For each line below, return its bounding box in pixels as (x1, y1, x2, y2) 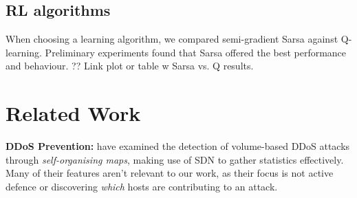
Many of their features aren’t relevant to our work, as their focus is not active (6, 166, 334, 180)
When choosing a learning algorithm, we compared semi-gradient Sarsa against (6, 32, 338, 46)
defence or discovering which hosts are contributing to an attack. (6, 179, 278, 193)
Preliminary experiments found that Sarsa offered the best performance (45, 45, 347, 59)
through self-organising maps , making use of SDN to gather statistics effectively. (6, 152, 344, 166)
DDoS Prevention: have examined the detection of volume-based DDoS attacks (6, 139, 350, 153)
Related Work (6, 99, 141, 127)
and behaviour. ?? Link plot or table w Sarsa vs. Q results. (6, 58, 254, 73)
